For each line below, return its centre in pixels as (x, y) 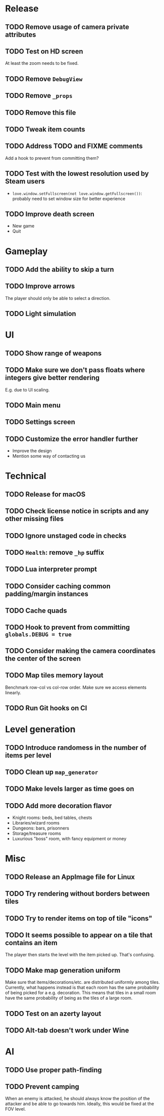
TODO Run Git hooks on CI (46, 708)
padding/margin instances (47, 594)
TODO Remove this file (41, 113)
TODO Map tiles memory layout (54, 675)
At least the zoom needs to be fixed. (42, 63)
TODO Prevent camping (42, 1087)
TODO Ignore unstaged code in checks (66, 536)
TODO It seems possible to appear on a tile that (79, 935)
